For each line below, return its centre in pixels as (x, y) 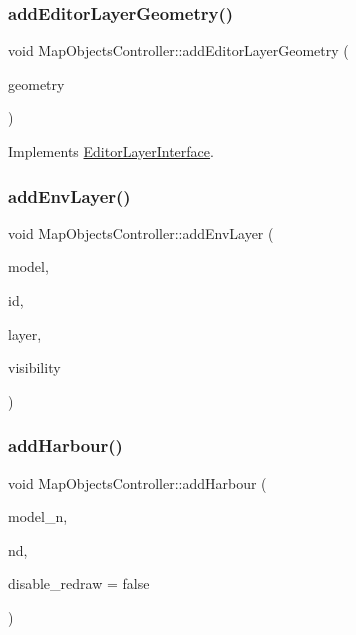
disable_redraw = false (79, 583)
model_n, (38, 516)
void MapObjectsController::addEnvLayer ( (141, 232)
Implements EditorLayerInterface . (111, 151)
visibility (34, 367)
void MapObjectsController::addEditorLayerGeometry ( (178, 50)
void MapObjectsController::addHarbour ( (137, 482)
